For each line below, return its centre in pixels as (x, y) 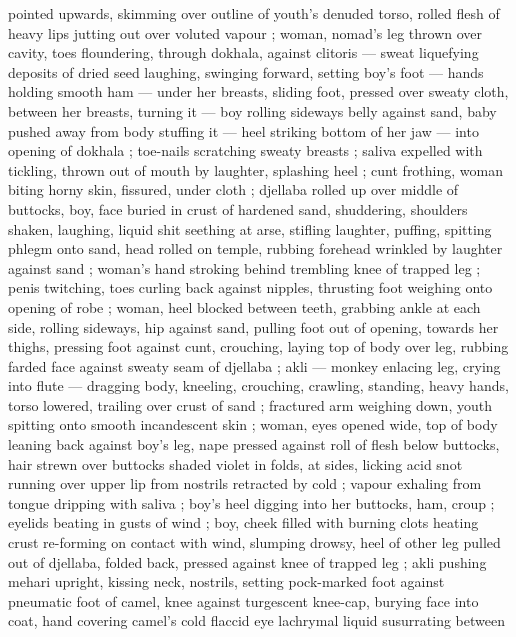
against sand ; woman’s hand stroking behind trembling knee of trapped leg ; (244, 267)
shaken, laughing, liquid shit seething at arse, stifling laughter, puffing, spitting (250, 228)
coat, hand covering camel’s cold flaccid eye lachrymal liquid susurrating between (256, 620)
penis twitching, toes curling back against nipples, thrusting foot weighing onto (250, 287)
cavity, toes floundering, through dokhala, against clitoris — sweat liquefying (243, 52)
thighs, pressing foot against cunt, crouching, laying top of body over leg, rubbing (258, 346)
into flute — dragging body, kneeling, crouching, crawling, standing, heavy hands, (258, 385)
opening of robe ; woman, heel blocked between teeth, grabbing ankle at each (244, 306)
